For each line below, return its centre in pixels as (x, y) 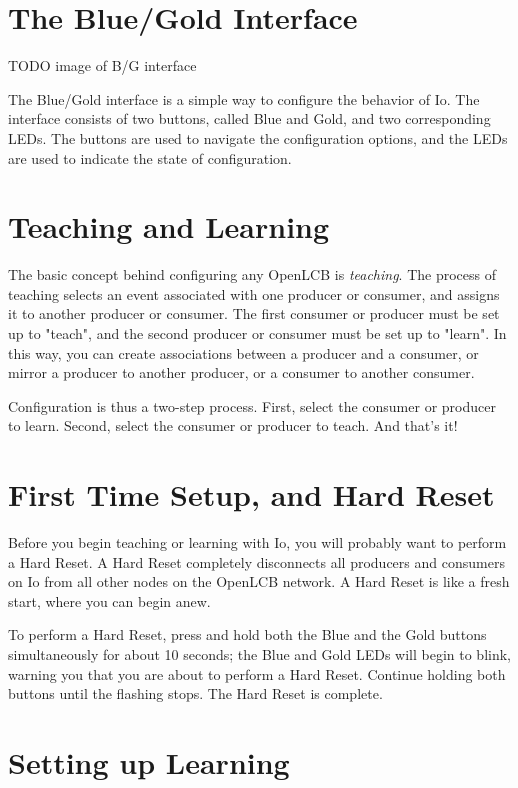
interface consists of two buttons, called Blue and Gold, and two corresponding (249, 118)
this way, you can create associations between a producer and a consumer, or (243, 352)
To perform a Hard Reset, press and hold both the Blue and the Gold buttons (247, 634)
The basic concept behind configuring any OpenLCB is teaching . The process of (252, 274)
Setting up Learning (149, 762)
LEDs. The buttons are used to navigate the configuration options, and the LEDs (258, 137)
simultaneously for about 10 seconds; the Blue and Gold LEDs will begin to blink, (260, 654)
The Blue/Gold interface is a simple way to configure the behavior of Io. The (244, 98)
